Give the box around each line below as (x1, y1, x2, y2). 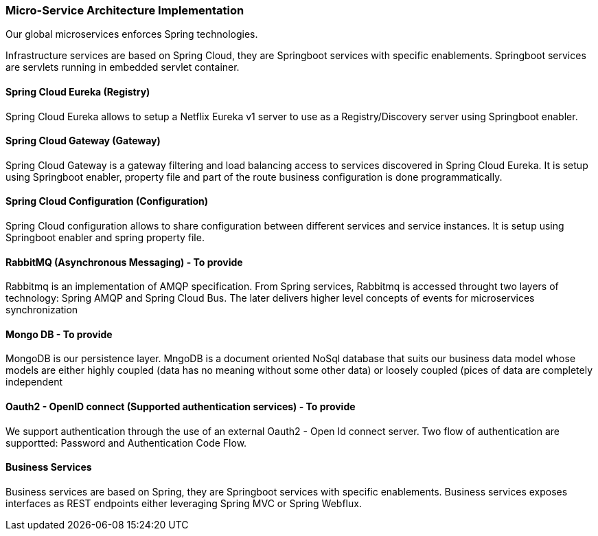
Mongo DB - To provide (5, 328, 113, 340)
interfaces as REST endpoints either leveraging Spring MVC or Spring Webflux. (5, 497, 362, 509)
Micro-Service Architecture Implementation (5, 3, 244, 17)
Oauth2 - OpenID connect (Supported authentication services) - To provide (5, 401, 356, 413)
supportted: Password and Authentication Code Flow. (5, 436, 247, 449)
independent (5, 376, 62, 388)
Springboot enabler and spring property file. (5, 232, 205, 244)
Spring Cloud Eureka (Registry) (5, 85, 150, 98)
